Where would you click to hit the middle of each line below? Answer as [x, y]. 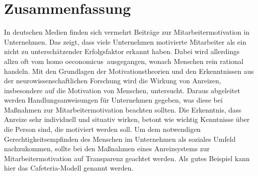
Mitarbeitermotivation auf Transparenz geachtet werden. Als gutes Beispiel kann [127, 158]
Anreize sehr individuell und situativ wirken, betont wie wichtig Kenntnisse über [127, 119]
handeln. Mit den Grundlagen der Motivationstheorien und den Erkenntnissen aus [129, 71]
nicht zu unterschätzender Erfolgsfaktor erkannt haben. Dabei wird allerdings [122, 51]
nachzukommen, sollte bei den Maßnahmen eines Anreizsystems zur [107, 148]
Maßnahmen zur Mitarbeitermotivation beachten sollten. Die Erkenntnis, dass [123, 109]
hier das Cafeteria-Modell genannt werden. [69, 168]
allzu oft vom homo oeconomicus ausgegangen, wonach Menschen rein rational [124, 61]
